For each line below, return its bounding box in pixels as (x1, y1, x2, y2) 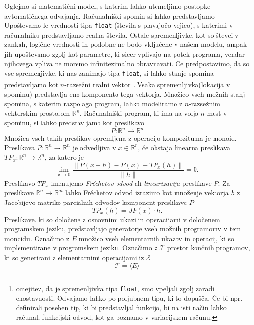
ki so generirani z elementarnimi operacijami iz (4, 252, 144, 262)
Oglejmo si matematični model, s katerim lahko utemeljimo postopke (4, 1, 211, 11)
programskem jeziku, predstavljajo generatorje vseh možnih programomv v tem (4, 223, 241, 234)
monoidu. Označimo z (4, 233, 69, 243)
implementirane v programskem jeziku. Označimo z (4, 243, 157, 253)
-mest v (204, 108, 227, 118)
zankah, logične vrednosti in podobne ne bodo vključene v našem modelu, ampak (4, 39, 247, 49)
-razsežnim (189, 98, 220, 108)
